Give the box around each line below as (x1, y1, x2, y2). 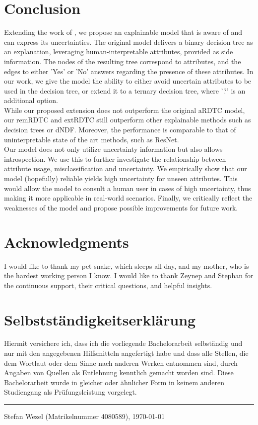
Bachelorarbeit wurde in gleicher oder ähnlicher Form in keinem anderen (4, 377, 225, 387)
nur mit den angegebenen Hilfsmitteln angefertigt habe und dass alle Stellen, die (4, 348, 249, 358)
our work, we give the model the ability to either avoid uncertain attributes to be (4, 76, 252, 86)
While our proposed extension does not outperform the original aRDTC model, (4, 105, 245, 115)
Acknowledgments (4, 231, 129, 252)
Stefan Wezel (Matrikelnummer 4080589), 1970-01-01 (4, 411, 165, 421)
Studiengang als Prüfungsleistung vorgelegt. (4, 387, 137, 397)
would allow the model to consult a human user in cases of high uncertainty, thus (4, 183, 251, 193)
